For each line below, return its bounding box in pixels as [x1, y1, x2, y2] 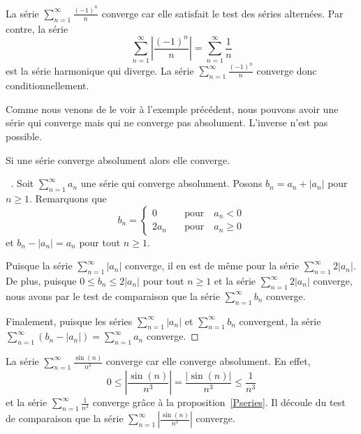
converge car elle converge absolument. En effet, [105, 354, 311, 368]
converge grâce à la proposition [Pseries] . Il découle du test [92, 395, 346, 410]
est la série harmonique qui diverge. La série [6, 63, 194, 77]
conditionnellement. [6, 78, 89, 93]
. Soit [10, 176, 34, 190]
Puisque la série [6, 258, 73, 273]
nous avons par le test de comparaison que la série [6, 288, 220, 303]
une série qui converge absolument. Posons [80, 176, 263, 190]
